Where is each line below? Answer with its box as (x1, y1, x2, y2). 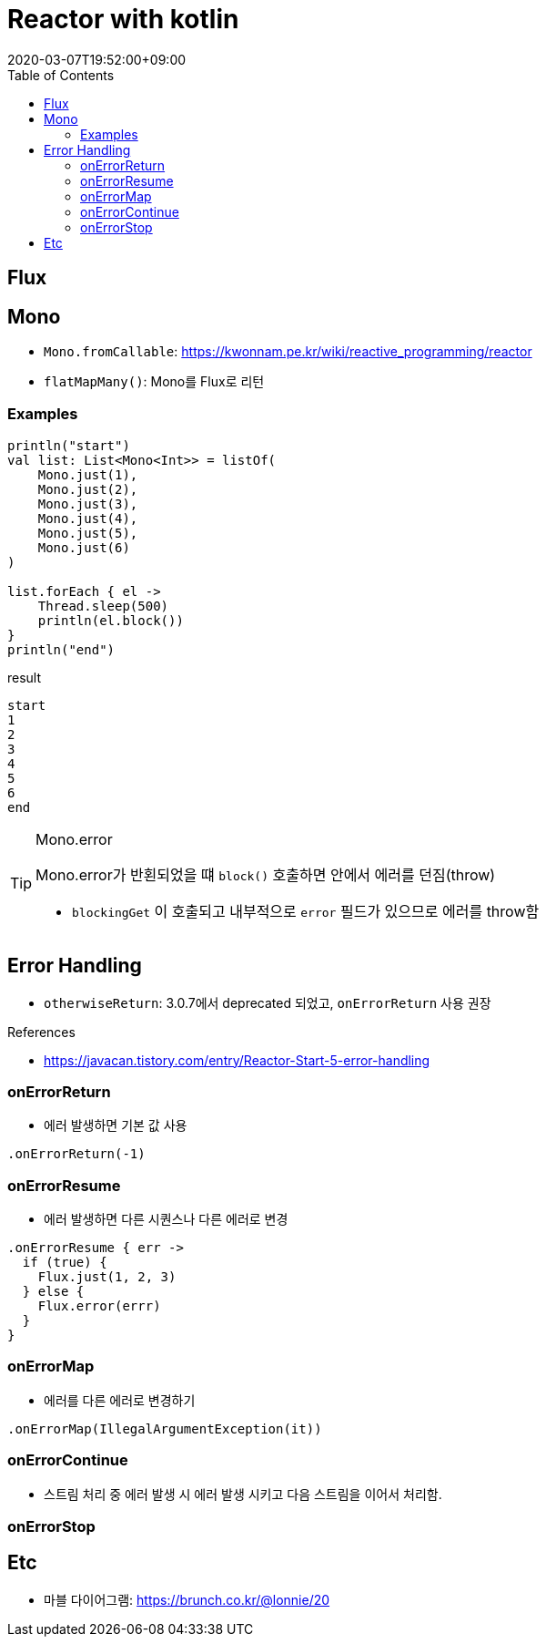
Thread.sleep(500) (37, 598, 169, 613)
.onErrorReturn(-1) (7, 1146, 146, 1162)
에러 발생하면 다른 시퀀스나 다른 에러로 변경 (44, 1211, 288, 1228)
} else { (22, 1284, 85, 1300)
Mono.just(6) (37, 539, 130, 555)
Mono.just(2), (37, 481, 138, 497)
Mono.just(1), (37, 467, 138, 482)
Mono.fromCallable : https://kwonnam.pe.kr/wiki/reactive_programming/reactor (44, 344, 532, 360)
